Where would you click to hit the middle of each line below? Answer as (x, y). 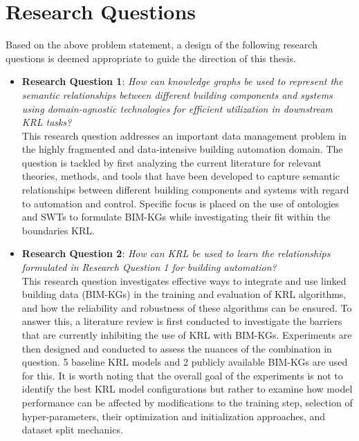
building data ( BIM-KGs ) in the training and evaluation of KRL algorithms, (184, 294)
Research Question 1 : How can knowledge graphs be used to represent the (182, 81)
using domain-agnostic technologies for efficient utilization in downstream (177, 108)
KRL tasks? (47, 122)
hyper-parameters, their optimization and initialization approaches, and (174, 416)
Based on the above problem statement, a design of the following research (162, 45)
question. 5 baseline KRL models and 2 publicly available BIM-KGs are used (185, 362)
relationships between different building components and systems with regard (185, 190)
